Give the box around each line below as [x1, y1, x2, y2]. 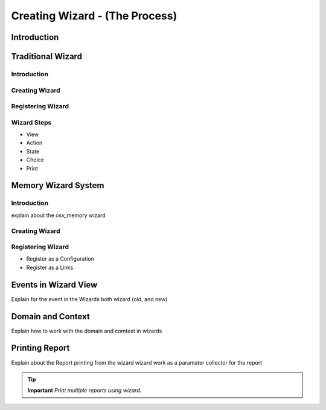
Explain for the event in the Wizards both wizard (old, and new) [11, 295, 168, 302]
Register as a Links [26, 264, 74, 271]
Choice [26, 156, 45, 163]
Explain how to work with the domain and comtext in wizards [11, 327, 162, 334]
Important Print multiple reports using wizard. [27, 387, 142, 394]
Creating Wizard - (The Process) [11, 9, 177, 22]
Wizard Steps [11, 118, 52, 126]
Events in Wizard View [11, 279, 98, 290]
